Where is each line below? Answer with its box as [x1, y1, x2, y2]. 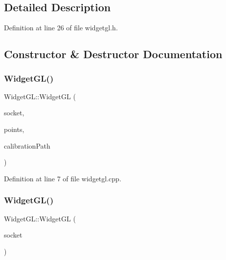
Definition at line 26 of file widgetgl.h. [4, 22, 118, 33]
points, [4, 124, 24, 134]
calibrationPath [4, 140, 50, 151]
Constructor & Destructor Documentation [4, 46, 223, 62]
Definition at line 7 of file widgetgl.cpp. [4, 173, 121, 183]
